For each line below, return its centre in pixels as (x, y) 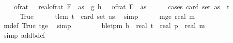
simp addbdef (24, 35)
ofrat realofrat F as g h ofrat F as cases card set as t (122, 6)
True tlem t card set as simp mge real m (107, 16)
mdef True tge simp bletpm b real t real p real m (104, 25)
